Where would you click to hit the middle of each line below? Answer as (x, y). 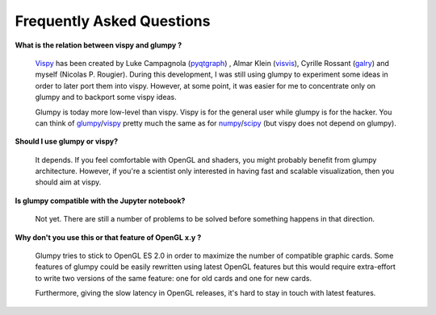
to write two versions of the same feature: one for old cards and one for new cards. (174, 278)
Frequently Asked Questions (113, 21)
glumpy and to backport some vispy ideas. (106, 97)
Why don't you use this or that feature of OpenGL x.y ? (108, 237)
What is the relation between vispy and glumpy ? (99, 45)
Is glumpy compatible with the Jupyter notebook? (100, 201)
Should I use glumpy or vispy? (67, 142)
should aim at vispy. (68, 182)
